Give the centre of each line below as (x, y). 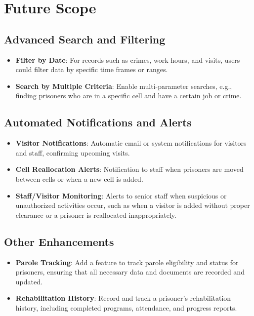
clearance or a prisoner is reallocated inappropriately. (96, 215)
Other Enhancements (59, 241)
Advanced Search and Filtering (85, 39)
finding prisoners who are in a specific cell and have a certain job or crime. (128, 96)
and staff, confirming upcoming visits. (73, 152)
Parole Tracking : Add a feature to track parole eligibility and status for (127, 262)
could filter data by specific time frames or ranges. (92, 69)
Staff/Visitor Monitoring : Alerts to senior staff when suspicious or (121, 195)
